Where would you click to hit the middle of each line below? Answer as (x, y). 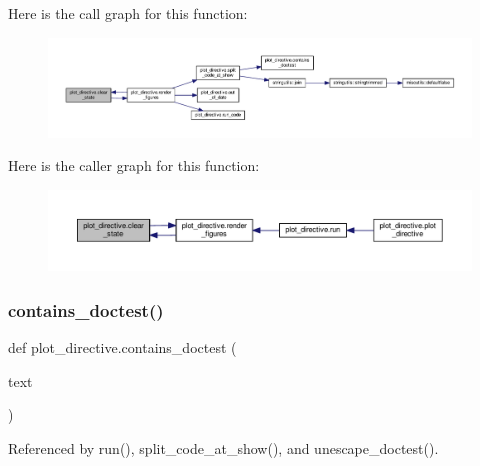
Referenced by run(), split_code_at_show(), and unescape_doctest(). (223, 447)
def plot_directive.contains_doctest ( (122, 347)
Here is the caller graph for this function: (134, 165)
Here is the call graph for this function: (128, 13)
